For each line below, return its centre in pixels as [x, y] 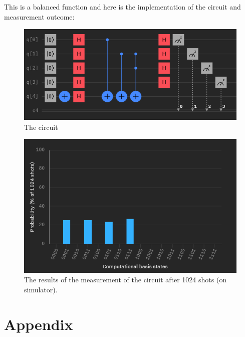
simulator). [41, 289]
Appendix [39, 324]
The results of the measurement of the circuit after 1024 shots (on [126, 280]
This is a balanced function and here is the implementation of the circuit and [123, 7]
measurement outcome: [39, 16]
